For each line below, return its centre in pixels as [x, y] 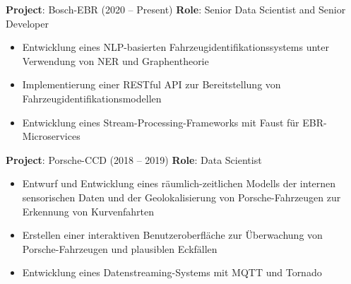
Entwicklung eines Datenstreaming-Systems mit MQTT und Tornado [172, 272]
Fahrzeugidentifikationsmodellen [92, 98]
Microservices [51, 136]
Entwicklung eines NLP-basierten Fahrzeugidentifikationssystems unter [176, 47]
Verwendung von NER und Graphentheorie [115, 60]
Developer [27, 23]
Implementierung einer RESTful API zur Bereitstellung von [151, 84]
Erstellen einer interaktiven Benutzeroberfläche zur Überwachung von [172, 235]
